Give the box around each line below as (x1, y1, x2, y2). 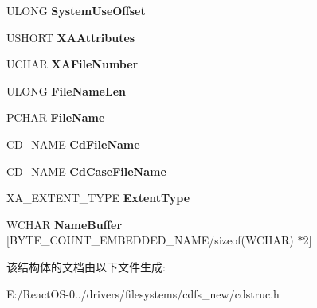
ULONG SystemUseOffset (6, 2, 146, 18)
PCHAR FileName (6, 109, 105, 126)
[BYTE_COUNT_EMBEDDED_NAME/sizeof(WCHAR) (6, 232, 294, 248)
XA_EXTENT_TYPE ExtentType (6, 189, 190, 206)
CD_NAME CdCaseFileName (6, 162, 166, 179)
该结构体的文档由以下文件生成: (6, 258, 166, 275)
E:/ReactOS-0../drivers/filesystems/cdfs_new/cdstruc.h (6, 285, 280, 302)
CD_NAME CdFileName (6, 135, 140, 152)
